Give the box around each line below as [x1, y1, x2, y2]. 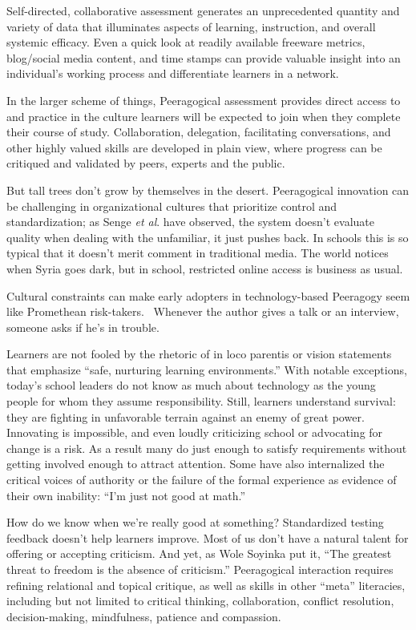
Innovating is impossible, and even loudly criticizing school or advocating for [6, 424, 383, 441]
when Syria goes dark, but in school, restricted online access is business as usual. [6, 260, 403, 277]
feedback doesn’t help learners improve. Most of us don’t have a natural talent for [6, 529, 409, 546]
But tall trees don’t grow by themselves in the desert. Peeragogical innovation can [6, 181, 410, 198]
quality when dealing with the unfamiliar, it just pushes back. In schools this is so [6, 228, 409, 245]
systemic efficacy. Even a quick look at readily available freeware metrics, [6, 34, 366, 50]
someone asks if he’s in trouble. [6, 318, 160, 335]
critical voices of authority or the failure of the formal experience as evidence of [6, 471, 397, 488]
